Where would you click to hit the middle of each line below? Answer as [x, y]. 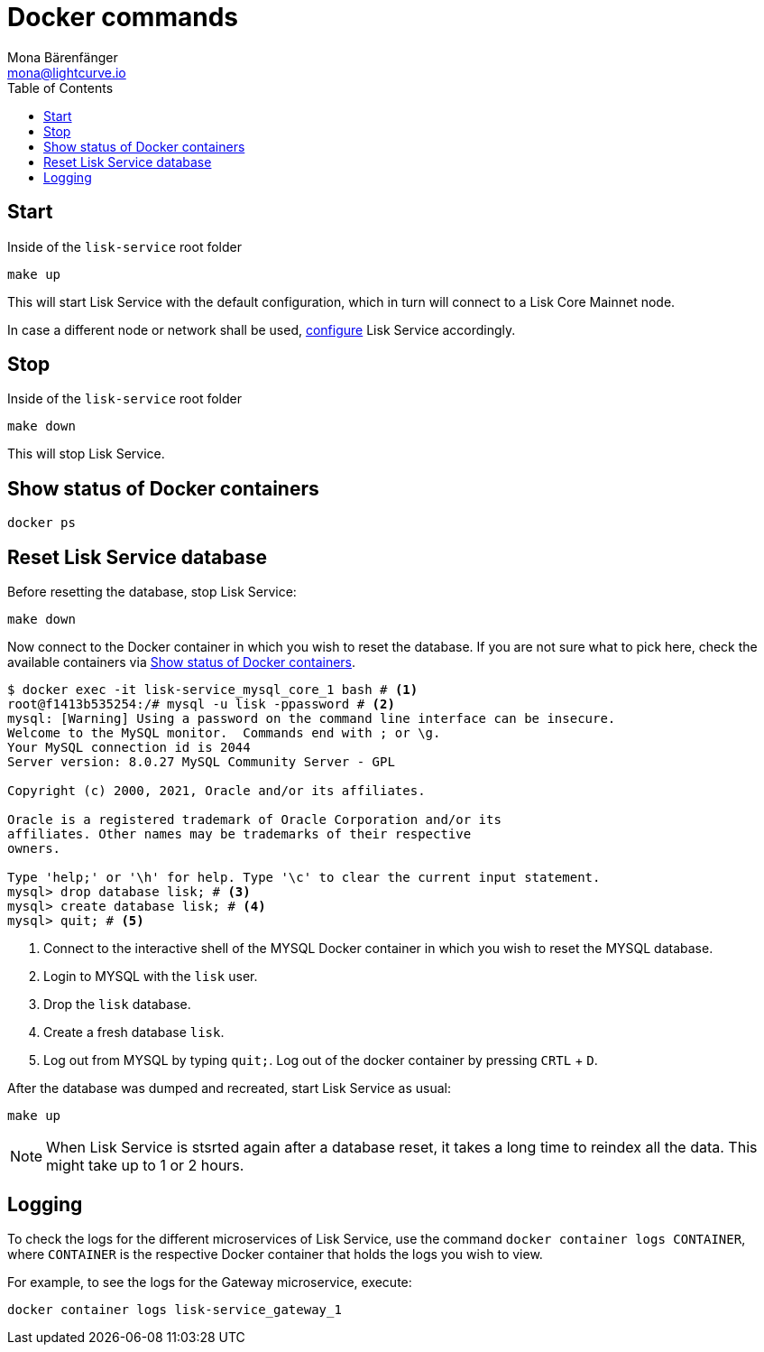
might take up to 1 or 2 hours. [145, 1166]
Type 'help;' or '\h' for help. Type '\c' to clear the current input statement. [304, 878]
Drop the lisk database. [117, 1005]
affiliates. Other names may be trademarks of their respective [239, 834]
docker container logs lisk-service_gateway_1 [175, 1309]
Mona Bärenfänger [63, 57]
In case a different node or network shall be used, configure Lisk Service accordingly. [262, 329]
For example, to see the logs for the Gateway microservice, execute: [210, 1282]
